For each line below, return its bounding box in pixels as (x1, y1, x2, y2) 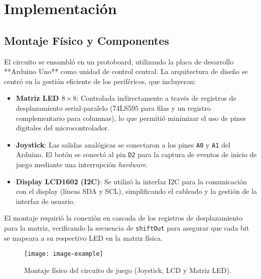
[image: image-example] (24, 250, 103, 258)
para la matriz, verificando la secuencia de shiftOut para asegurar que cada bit (4, 223, 249, 233)
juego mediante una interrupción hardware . (16, 159, 148, 170)
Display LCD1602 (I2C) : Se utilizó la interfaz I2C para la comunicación (16, 176, 247, 186)
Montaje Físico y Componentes (4, 32, 169, 48)
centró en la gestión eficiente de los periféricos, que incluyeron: (4, 76, 196, 86)
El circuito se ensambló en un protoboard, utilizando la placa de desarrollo (4, 56, 234, 66)
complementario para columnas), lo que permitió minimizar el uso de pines (16, 112, 246, 123)
